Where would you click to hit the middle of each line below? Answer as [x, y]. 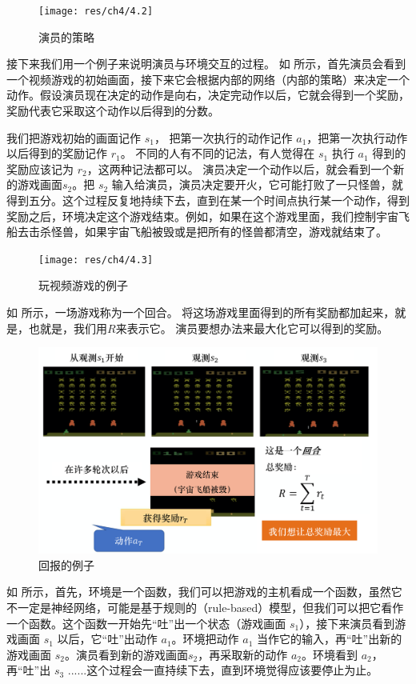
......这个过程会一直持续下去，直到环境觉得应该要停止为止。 [223, 670]
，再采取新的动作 [243, 654]
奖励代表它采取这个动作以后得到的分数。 [113, 111]
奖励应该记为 [40, 168]
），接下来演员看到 [347, 623]
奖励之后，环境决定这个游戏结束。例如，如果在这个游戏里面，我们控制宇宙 [202, 216]
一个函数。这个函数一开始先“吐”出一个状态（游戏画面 [146, 623]
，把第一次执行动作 [357, 137]
